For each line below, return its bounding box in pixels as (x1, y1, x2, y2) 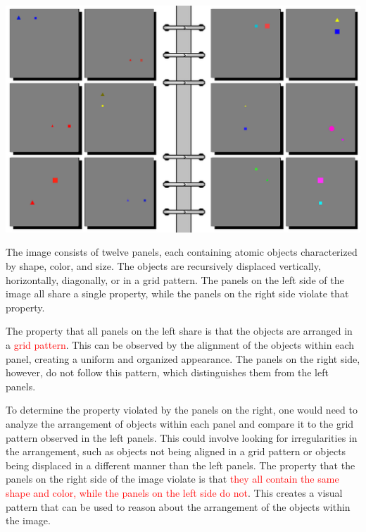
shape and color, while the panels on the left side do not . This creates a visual (6, 485, 343, 500)
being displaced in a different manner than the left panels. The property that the (6, 457, 355, 472)
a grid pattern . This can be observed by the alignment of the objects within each (6, 338, 355, 352)
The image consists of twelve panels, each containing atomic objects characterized (6, 245, 358, 259)
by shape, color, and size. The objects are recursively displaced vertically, (6, 259, 321, 273)
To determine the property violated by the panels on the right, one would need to (6, 402, 358, 417)
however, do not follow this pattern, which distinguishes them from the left (6, 365, 329, 380)
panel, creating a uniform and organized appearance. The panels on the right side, (6, 351, 360, 366)
